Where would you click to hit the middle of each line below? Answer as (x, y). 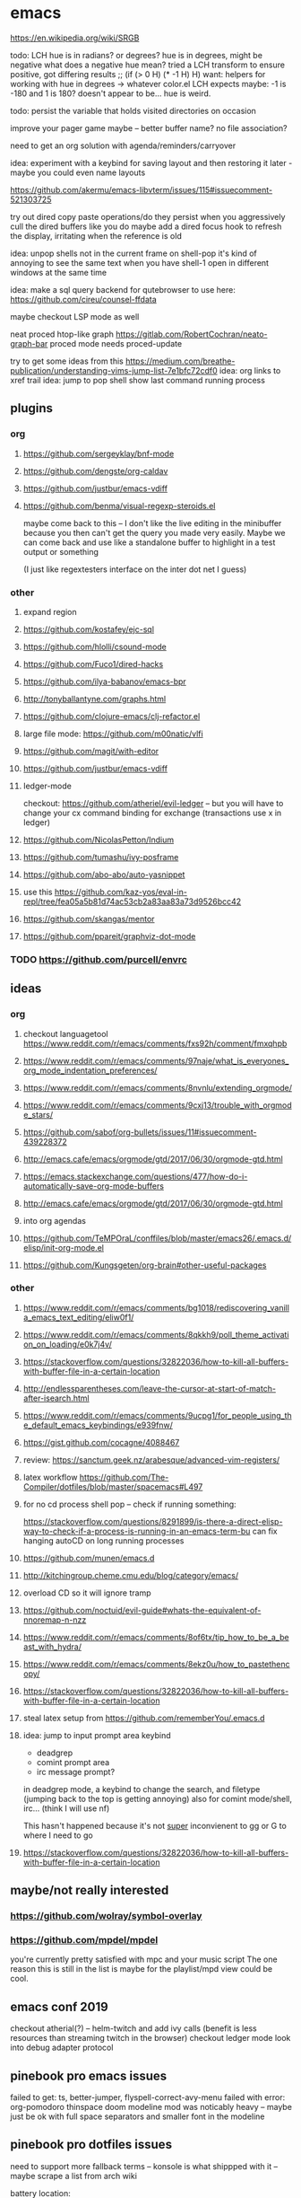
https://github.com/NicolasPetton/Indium (99, 840)
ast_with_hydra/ (52, 1647)
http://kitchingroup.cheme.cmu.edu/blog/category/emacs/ (131, 1575)
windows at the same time (58, 272)
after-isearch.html (56, 1398)
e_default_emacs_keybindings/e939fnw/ (98, 1425)
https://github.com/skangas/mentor (89, 919)
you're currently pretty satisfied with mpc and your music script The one (144, 1959)
